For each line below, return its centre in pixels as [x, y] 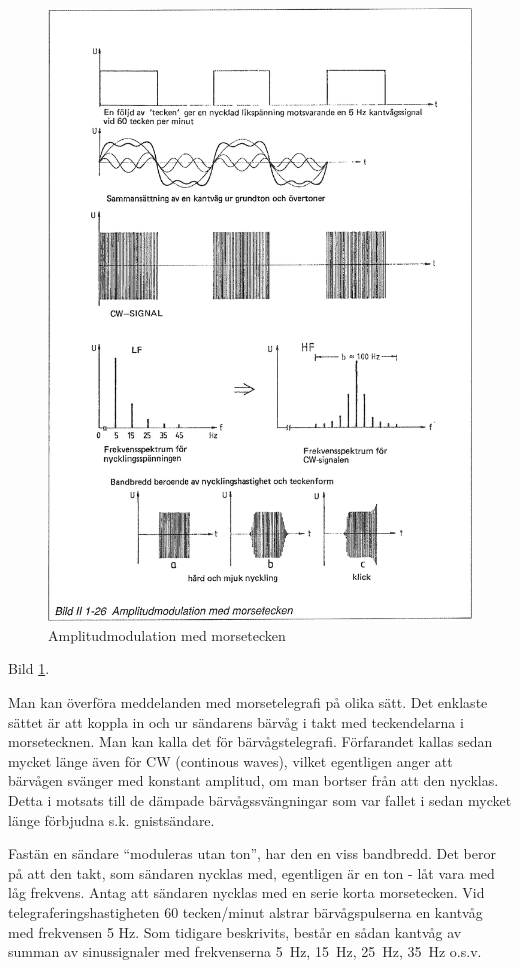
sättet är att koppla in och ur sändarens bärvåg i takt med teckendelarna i [236, 721]
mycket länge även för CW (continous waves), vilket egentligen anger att [230, 760]
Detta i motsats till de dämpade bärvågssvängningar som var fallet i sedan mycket [260, 799]
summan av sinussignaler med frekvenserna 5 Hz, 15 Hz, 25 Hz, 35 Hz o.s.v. [245, 951]
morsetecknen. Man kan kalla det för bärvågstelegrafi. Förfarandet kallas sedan [250, 741]
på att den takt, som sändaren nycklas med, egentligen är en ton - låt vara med [251, 872]
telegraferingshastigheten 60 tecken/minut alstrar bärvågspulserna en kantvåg [245, 911]
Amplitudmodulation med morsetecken [167, 634]
